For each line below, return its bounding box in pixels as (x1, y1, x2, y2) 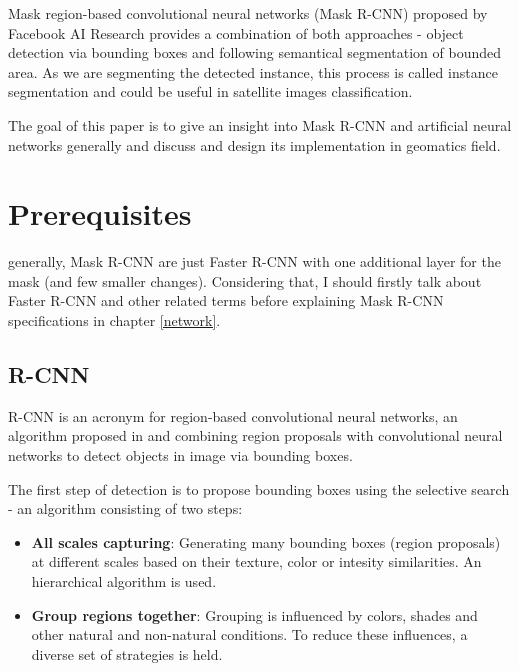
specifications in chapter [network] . (8, 310, 221, 331)
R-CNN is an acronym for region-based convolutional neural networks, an (8, 405, 458, 426)
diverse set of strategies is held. (31, 643, 223, 664)
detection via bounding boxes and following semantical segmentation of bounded (8, 42, 501, 63)
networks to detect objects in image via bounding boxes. (8, 445, 353, 466)
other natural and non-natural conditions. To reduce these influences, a (31, 624, 468, 645)
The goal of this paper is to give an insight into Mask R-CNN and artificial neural (8, 114, 512, 135)
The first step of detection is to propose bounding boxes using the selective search (8, 478, 510, 499)
